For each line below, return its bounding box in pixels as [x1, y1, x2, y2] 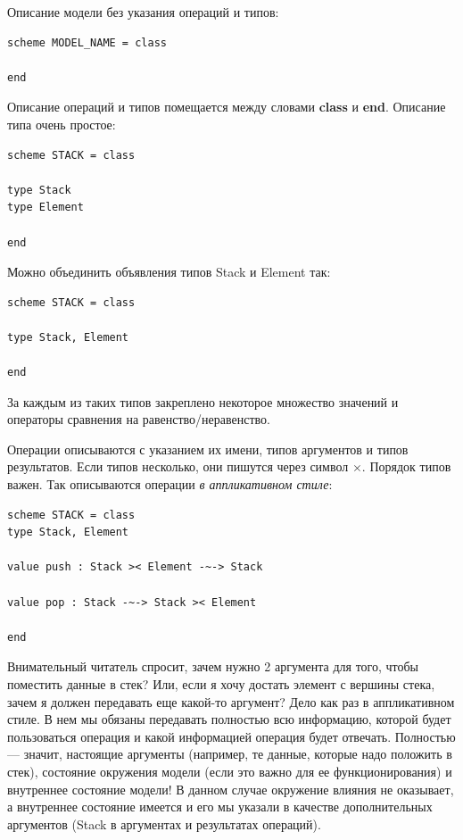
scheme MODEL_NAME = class [7, 36, 167, 49]
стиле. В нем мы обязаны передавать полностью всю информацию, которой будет [7, 710, 451, 728]
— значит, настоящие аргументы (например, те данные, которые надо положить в [7, 744, 452, 763]
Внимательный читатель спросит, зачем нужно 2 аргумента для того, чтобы [7, 657, 419, 676]
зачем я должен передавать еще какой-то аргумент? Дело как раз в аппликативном [7, 692, 455, 711]
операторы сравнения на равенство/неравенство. [7, 410, 270, 428]
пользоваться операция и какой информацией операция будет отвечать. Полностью [7, 727, 456, 745]
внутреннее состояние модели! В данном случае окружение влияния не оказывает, [7, 779, 454, 798]
